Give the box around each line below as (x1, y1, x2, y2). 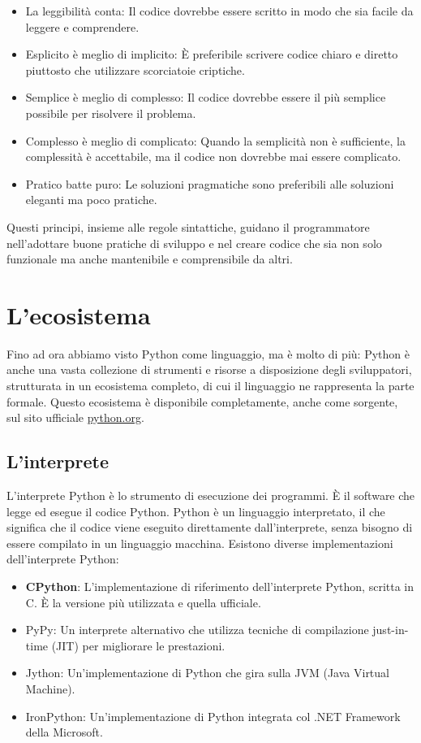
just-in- (372, 621, 409, 638)
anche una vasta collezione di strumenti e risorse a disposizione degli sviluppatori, (6, 361, 412, 378)
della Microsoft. (25, 723, 103, 741)
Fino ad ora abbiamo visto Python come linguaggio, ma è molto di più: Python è (6, 345, 410, 362)
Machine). (25, 680, 75, 697)
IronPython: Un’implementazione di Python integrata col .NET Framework (25, 707, 401, 724)
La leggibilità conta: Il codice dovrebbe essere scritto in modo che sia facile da (25, 2, 414, 19)
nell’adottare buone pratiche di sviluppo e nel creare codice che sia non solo (6, 234, 382, 251)
